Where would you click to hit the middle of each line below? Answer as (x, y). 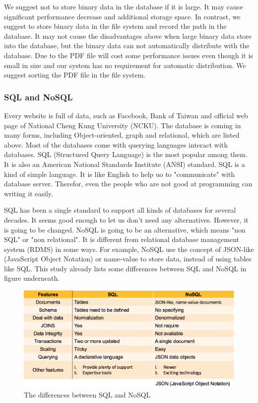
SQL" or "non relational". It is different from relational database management (122, 239)
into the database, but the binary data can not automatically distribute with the (127, 45)
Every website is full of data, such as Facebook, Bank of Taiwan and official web (126, 115)
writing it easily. (29, 193)
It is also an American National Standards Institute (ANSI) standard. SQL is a (125, 164)
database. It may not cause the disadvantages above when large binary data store (128, 36)
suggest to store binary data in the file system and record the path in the (115, 26)
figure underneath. (32, 278)
